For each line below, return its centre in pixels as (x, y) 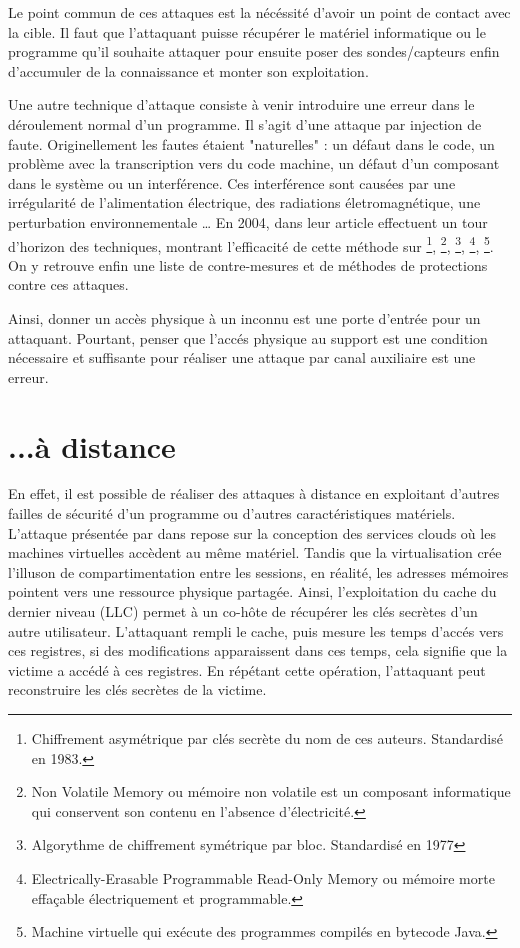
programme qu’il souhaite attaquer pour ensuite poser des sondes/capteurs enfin (254, 51)
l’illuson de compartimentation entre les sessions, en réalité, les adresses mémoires (258, 571)
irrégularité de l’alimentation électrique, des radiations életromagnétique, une (244, 202)
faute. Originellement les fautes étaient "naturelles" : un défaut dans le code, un (251, 143)
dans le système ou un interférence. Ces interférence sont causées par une (232, 182)
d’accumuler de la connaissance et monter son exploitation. (188, 70)
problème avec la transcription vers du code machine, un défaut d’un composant (254, 163)
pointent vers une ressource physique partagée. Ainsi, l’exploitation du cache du (252, 591)
